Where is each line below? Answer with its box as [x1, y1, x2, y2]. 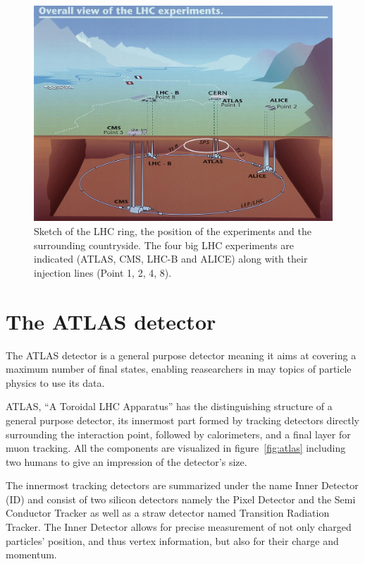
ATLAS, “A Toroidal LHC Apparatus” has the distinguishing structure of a [6, 399, 333, 414]
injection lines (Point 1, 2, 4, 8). [34, 265, 172, 280]
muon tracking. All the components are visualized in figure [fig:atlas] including [6, 440, 346, 455]
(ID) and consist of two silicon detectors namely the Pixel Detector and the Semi [6, 491, 356, 506]
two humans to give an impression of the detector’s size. [6, 454, 247, 469]
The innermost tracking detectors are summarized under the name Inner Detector [6, 478, 359, 493]
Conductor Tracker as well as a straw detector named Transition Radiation [6, 505, 330, 520]
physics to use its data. [6, 375, 105, 390]
